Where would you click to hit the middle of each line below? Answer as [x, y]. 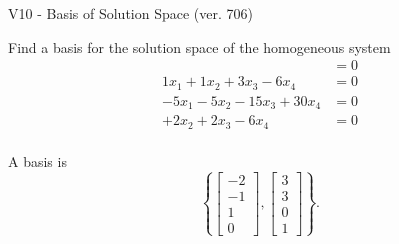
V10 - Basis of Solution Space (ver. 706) [130, 13]
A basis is [37, 160]
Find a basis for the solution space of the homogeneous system [199, 46]
